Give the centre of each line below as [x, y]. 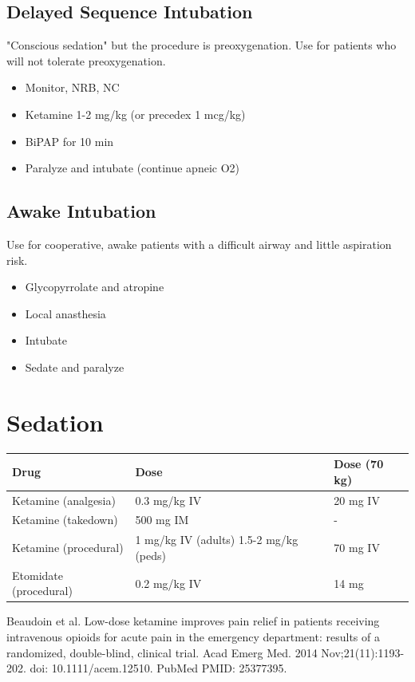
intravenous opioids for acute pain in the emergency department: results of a [193, 637]
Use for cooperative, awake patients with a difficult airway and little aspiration [199, 244]
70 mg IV [357, 548]
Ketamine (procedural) [68, 548]
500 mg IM [162, 520]
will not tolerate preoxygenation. [86, 60]
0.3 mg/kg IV [168, 500]
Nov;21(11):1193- [363, 652]
